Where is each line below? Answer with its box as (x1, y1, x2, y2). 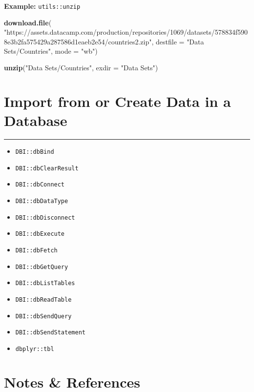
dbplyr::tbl (15, 345, 54, 352)
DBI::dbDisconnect (15, 214, 75, 221)
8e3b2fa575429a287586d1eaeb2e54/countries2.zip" (4, 36, 152, 46)
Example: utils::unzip (4, 1, 81, 11)
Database (4, 110, 67, 130)
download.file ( (4, 17, 52, 27)
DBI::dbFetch (15, 247, 58, 254)
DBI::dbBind (15, 148, 54, 155)
